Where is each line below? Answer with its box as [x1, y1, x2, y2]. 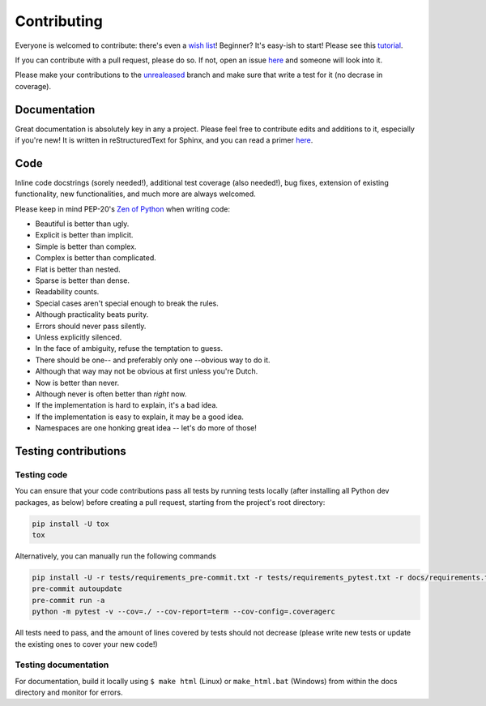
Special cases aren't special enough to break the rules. [35, 298, 219, 308]
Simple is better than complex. [35, 242, 137, 251]
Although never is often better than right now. [35, 389, 187, 399]
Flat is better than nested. [35, 264, 121, 274]
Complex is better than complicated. [35, 253, 157, 263]
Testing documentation [15, 659, 109, 670]
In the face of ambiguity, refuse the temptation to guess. [35, 344, 224, 353]
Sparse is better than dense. [35, 276, 130, 285]
